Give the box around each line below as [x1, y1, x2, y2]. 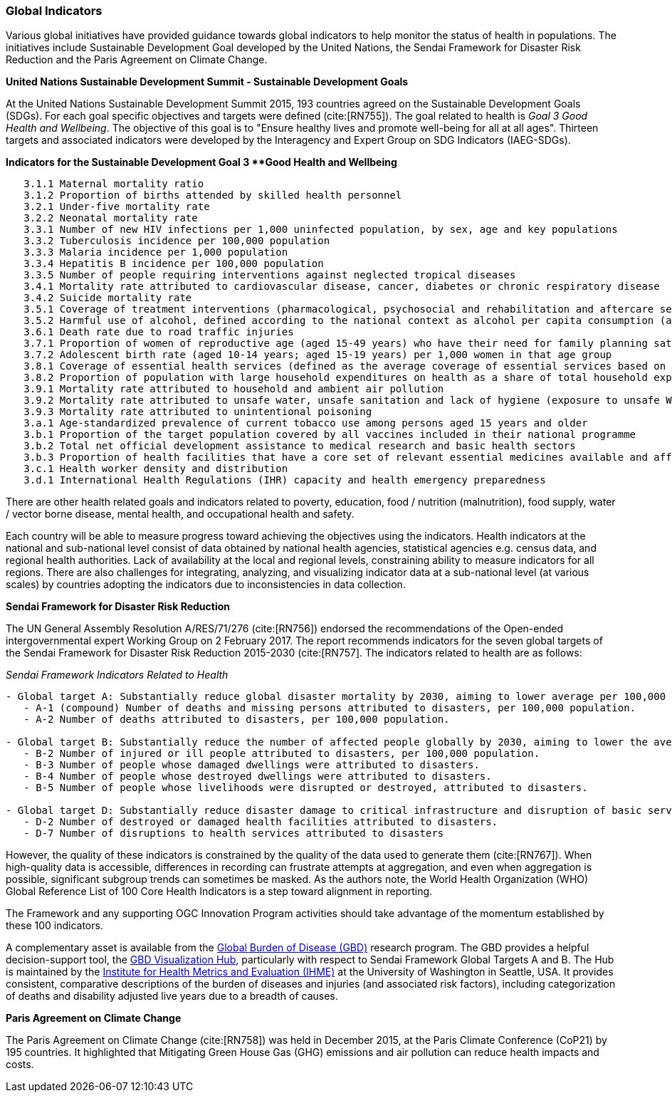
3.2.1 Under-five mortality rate [23, 201, 210, 213]
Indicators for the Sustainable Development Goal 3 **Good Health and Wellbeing [6, 156, 397, 169]
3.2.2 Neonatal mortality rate [23, 212, 198, 224]
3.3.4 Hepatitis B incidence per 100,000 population [23, 258, 324, 270]
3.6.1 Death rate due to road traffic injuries [23, 326, 294, 338]
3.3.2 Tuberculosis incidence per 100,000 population [23, 235, 330, 247]
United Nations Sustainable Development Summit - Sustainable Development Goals [6, 75, 409, 88]
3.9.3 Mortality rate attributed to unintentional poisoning [23, 406, 372, 418]
